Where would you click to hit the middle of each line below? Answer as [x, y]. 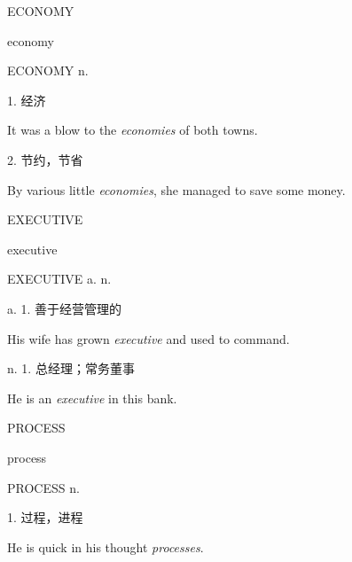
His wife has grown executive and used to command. [149, 338]
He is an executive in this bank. [92, 398]
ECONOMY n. [48, 70]
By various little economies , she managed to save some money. [176, 189]
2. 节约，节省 [45, 159]
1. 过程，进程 [45, 517]
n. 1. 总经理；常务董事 [71, 368]
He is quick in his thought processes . [106, 546]
